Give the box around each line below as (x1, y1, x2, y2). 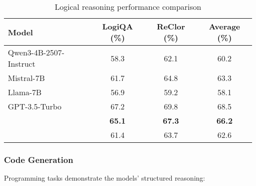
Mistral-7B (8, 72, 45, 83)
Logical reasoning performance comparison (55, 1, 201, 12)
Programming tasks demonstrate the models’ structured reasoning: (4, 173, 205, 183)
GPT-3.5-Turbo (8, 101, 62, 112)
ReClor (157, 21, 185, 32)
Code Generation (4, 153, 73, 165)
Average (209, 21, 240, 32)
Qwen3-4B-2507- (8, 47, 64, 58)
